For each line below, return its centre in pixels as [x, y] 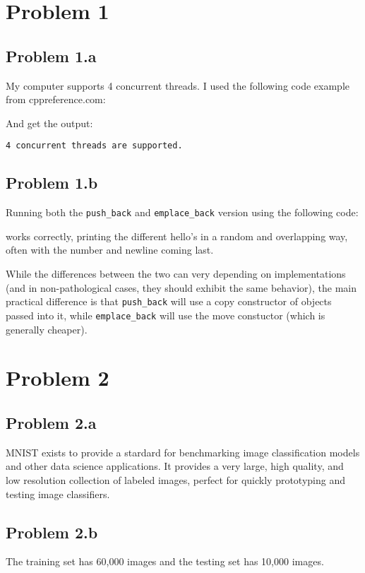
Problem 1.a [51, 55]
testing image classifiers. [58, 494]
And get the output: [49, 123]
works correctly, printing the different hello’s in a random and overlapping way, [177, 236]
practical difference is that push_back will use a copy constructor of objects [169, 301]
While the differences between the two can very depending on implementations [176, 274]
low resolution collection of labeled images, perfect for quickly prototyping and [176, 479]
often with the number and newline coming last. [110, 250]
